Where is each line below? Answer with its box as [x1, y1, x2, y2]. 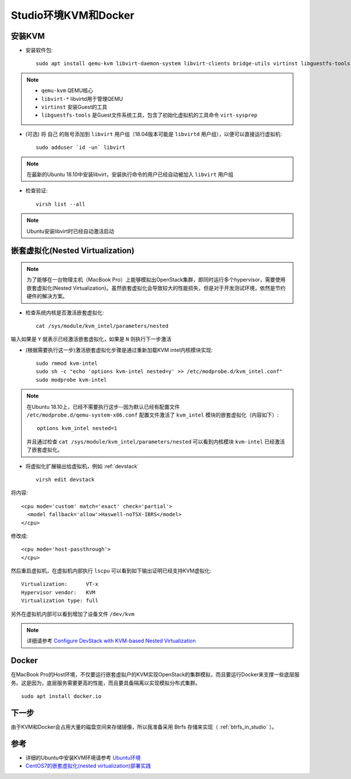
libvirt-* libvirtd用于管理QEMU [41, 95, 123, 102]
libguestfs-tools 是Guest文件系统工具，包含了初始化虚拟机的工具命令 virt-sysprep [41, 111, 257, 118]
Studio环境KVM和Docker [11, 9, 135, 22]
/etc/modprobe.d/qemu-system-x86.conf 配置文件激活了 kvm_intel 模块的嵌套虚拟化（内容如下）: [26, 411, 279, 419]
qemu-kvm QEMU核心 [41, 87, 94, 94]
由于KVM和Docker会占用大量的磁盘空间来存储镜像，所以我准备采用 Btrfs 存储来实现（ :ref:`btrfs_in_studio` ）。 [11, 723, 277, 730]
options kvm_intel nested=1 [37, 425, 118, 432]
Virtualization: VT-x [21, 581, 99, 588]
